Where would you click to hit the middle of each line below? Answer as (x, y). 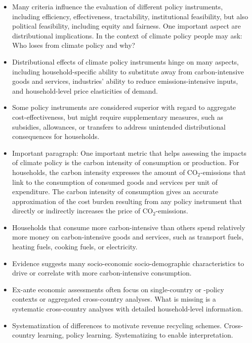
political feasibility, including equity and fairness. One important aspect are (126, 26)
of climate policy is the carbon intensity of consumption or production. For (126, 162)
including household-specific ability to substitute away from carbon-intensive (128, 71)
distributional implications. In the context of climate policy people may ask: (127, 35)
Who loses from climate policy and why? (74, 45)
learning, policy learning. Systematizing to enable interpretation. (135, 335)
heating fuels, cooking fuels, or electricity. (75, 247)
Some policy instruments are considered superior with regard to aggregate (124, 107)
